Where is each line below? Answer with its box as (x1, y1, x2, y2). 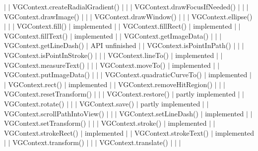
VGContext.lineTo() (108, 50, 169, 60)
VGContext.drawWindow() (94, 11, 177, 21)
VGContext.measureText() (4, 59, 85, 70)
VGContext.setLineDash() (119, 108, 198, 118)
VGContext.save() (79, 98, 134, 108)
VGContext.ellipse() (192, 11, 253, 21)
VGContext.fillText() (4, 30, 68, 41)
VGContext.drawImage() (4, 11, 79, 21)
